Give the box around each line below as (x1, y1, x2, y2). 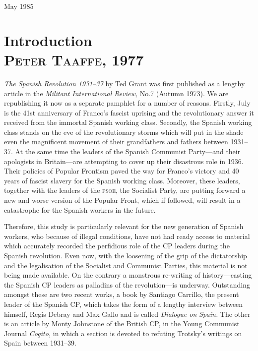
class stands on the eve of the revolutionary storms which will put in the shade (4, 126, 244, 137)
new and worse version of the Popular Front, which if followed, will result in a (4, 195, 241, 205)
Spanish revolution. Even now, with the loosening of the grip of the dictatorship (4, 250, 247, 260)
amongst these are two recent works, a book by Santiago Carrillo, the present (4, 289, 239, 299)
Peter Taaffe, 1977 (4, 49, 144, 69)
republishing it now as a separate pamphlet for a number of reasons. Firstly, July (4, 98, 251, 108)
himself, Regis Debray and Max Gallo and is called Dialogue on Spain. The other (4, 308, 251, 319)
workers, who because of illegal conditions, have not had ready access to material (4, 231, 250, 241)
